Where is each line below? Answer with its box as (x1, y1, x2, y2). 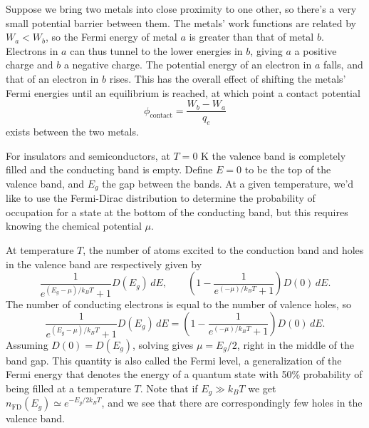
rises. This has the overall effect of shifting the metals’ (109, 71, 346, 86)
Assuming (6, 337, 48, 352)
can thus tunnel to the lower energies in (70, 43, 243, 58)
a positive (294, 43, 337, 58)
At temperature (6, 243, 74, 258)
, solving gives (132, 337, 194, 352)
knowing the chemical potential (6, 218, 142, 233)
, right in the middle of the (237, 337, 354, 352)
